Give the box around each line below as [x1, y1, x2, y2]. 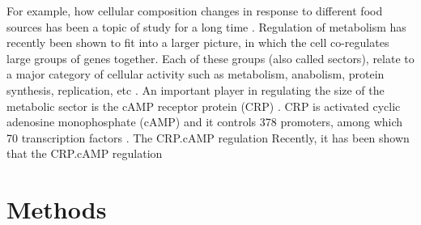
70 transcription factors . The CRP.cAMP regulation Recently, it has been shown [6, 129, 410, 146]
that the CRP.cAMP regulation [6, 145, 163, 162]
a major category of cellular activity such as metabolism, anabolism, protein [6, 66, 385, 83]
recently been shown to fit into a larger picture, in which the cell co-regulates [6, 34, 389, 51]
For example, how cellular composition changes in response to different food [6, 2, 383, 19]
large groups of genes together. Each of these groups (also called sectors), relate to [6, 49, 415, 66]
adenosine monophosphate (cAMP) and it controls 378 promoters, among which [6, 113, 403, 130]
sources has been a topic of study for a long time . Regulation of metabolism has [6, 18, 406, 35]
